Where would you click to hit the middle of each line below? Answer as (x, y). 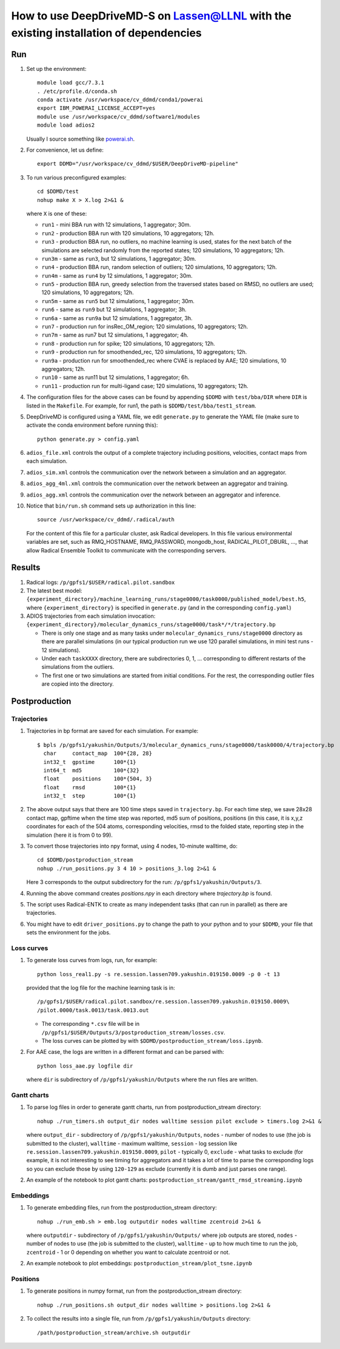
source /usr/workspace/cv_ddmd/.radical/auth (106, 520)
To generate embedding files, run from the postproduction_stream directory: (122, 1208)
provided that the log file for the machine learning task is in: (101, 988)
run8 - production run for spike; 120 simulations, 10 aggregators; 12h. (128, 343)
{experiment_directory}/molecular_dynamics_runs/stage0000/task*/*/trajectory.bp (151, 625)
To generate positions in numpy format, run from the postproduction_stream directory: (134, 1291)
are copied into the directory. (78, 684)
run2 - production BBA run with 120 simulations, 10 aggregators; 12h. (128, 233)
